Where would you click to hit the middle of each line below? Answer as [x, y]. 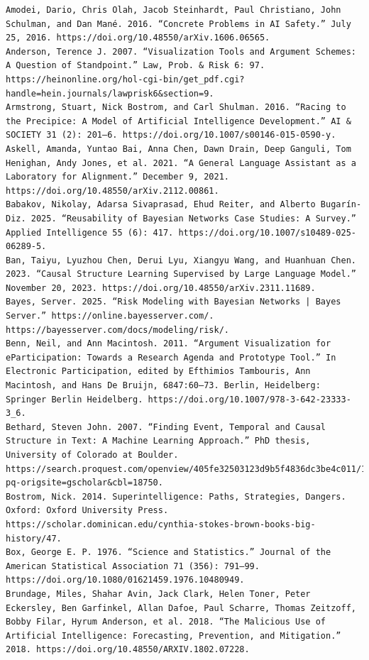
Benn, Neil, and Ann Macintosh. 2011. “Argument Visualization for [169, 344]
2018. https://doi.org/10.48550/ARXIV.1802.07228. [128, 650]
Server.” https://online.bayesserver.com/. [110, 316]
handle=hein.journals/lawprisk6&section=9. [110, 93]
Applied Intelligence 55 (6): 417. [90, 232]
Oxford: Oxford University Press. [87, 511]
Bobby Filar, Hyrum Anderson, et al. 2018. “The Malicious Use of [166, 622]
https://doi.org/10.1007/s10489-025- [267, 232]
